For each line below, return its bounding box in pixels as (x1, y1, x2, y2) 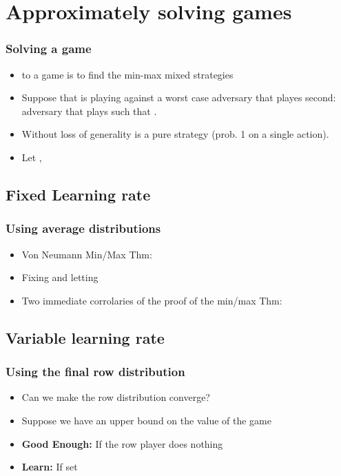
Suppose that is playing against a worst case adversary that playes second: (21, 90, 336, 105)
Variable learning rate (6, 327, 165, 348)
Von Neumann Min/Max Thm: (21, 247, 152, 261)
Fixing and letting (21, 270, 99, 284)
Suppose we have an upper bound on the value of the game (21, 413, 271, 427)
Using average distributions (6, 220, 161, 237)
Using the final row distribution (6, 363, 185, 380)
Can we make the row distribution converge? (21, 390, 210, 404)
